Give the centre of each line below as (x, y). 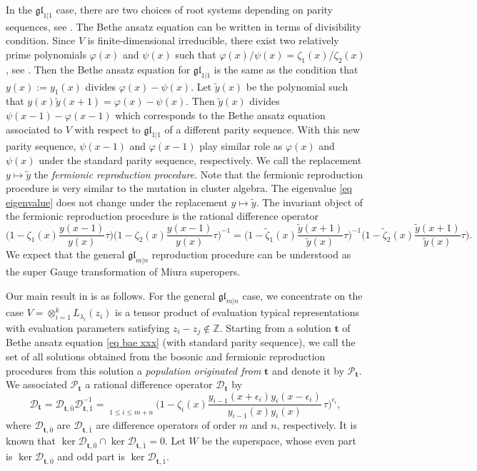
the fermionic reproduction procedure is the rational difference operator (162, 216)
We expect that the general (65, 254)
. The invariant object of (310, 202)
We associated (37, 384)
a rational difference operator (149, 384)
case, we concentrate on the (302, 295)
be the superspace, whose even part (279, 441)
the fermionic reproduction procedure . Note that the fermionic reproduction (199, 174)
